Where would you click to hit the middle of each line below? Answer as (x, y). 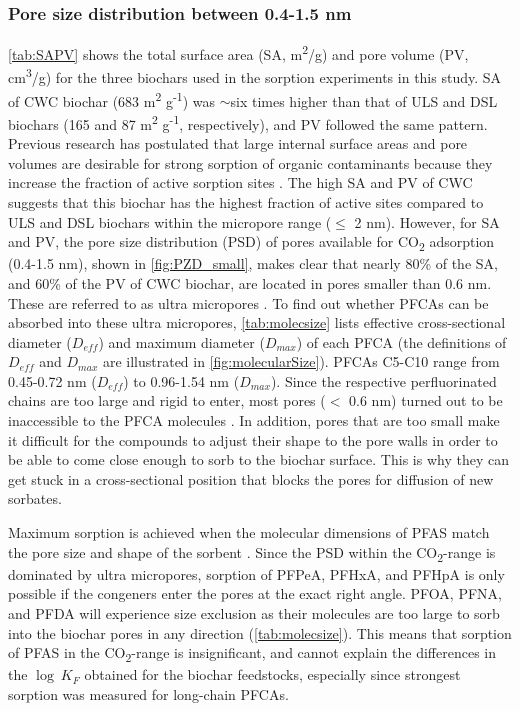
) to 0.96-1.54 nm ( (181, 380)
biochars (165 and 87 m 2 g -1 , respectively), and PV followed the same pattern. (248, 122)
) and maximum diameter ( (181, 341)
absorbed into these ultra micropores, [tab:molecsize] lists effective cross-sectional (257, 322)
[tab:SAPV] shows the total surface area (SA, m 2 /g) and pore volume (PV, (238, 52)
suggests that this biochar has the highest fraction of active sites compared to (246, 202)
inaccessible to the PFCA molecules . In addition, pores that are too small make (254, 420)
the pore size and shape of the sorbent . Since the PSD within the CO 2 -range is (252, 553)
